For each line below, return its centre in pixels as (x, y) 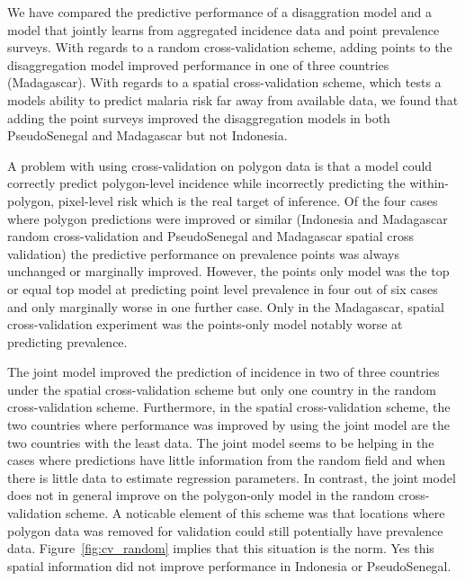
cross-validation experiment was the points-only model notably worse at (205, 324)
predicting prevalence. (67, 341)
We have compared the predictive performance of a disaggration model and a (219, 12)
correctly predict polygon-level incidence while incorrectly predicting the (206, 183)
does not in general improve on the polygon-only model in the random (201, 495)
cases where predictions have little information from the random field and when (226, 460)
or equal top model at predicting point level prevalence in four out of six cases (223, 288)
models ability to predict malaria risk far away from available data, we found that (233, 99)
